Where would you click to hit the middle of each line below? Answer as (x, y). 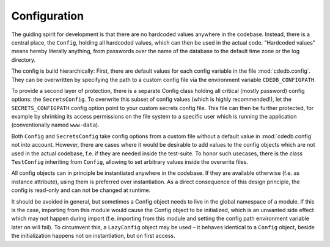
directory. (24, 60)
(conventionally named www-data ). (56, 125)
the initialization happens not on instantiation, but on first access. (93, 236)
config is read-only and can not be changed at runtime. (81, 190)
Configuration (48, 16)
